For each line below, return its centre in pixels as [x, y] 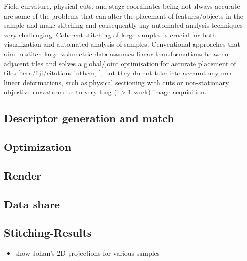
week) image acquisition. [170, 92]
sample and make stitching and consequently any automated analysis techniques [123, 25]
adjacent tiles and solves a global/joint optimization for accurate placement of [120, 63]
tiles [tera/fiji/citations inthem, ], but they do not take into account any [111, 73]
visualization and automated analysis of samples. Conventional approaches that [122, 44]
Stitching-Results [48, 233]
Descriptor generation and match [89, 118]
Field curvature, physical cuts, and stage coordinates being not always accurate [122, 6]
